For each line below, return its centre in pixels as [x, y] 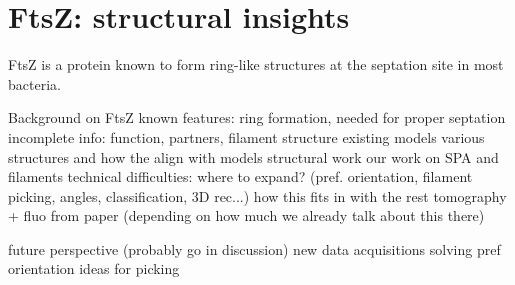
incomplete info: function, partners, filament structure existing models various [246, 136]
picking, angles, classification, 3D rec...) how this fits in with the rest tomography [257, 195]
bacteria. [34, 83]
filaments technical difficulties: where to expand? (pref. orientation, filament [240, 176]
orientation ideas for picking [94, 268]
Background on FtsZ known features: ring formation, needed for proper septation [257, 117]
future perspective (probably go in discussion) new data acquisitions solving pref [254, 248]
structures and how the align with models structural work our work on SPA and [253, 156]
